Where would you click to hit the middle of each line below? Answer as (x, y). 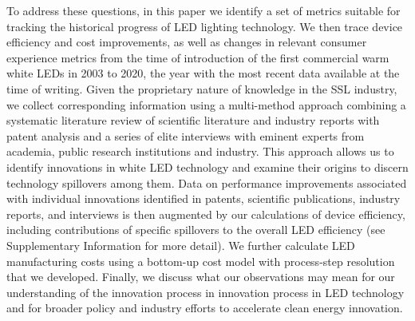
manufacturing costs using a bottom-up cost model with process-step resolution (201, 261)
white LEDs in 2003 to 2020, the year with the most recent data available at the (203, 73)
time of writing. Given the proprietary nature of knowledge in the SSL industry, (202, 88)
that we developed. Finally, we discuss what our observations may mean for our (201, 277)
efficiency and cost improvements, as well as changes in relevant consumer (187, 42)
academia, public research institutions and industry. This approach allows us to (200, 151)
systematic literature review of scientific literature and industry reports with (193, 120)
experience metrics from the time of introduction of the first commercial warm (198, 57)
